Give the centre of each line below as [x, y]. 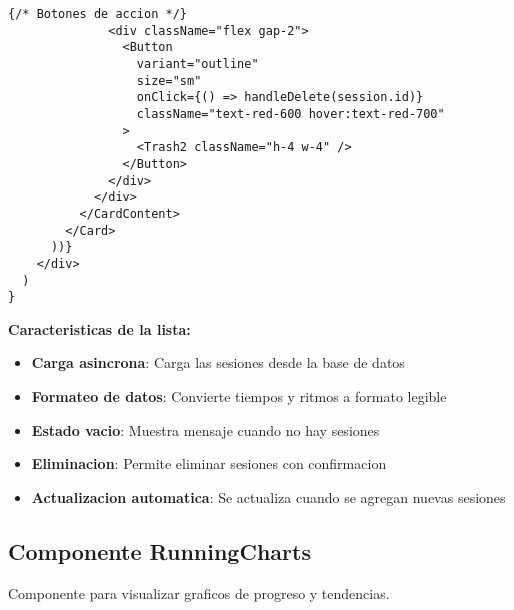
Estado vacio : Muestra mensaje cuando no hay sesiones [205, 429]
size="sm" [169, 80]
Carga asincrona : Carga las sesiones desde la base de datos [218, 362]
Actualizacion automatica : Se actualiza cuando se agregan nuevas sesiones [268, 496]
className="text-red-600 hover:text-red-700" [290, 113]
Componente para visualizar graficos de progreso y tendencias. [199, 592]
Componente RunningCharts [159, 550]
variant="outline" [197, 63]
